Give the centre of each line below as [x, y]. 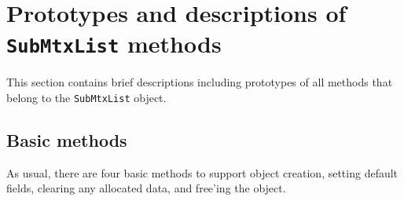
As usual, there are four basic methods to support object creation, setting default [202, 172]
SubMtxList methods [114, 44]
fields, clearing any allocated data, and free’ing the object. [146, 188]
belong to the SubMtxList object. [86, 98]
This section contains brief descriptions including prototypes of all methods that [200, 82]
